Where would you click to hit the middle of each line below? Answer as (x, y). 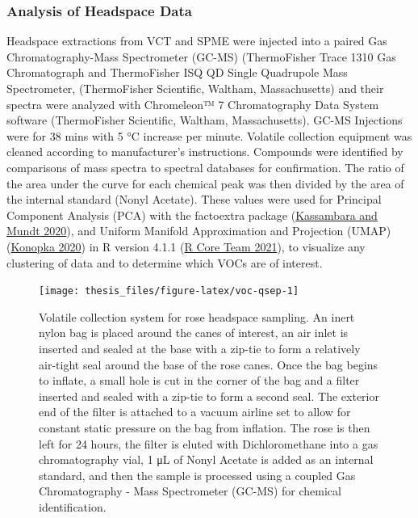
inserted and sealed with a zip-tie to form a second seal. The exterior (209, 396)
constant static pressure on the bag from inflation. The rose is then (205, 427)
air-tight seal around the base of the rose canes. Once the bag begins (209, 364)
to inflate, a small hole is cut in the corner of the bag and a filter (199, 380)
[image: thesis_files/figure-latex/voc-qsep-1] (169, 291)
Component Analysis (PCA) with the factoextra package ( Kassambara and (192, 215)
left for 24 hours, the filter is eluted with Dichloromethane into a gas (209, 443)
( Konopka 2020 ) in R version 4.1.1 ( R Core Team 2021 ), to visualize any (186, 246)
